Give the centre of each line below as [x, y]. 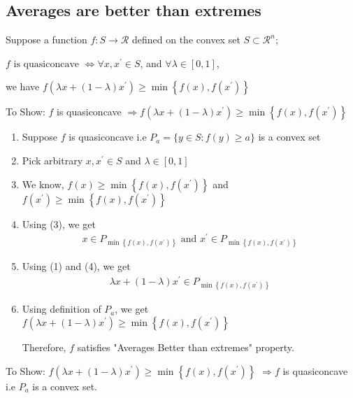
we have [23, 86]
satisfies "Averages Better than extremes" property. [186, 347]
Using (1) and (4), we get [76, 266]
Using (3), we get [59, 223]
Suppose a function [46, 40]
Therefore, [44, 347]
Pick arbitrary [52, 160]
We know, [43, 184]
